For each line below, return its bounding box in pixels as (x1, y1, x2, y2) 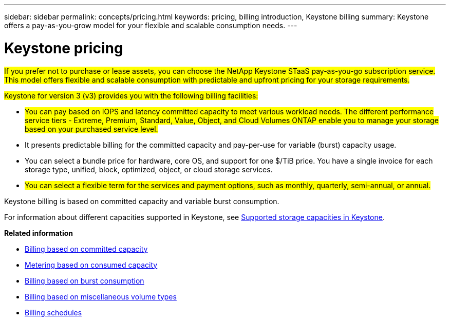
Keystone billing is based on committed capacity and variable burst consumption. (4, 196, 279, 206)
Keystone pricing (4, 39, 123, 57)
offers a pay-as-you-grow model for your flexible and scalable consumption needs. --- (4, 21, 297, 30)
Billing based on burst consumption (25, 276, 144, 285)
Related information (4, 228, 73, 237)
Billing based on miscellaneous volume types (25, 292, 177, 301)
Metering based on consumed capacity (25, 260, 158, 269)
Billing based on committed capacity (25, 244, 148, 253)
